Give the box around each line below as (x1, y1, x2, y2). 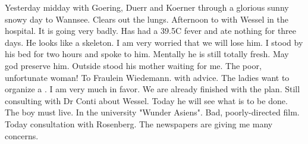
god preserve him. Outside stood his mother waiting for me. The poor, (5, 59, 262, 71)
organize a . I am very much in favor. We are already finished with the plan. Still (5, 83, 300, 95)
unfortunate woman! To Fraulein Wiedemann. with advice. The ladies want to (5, 71, 290, 83)
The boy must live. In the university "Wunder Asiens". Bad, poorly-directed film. (5, 106, 300, 118)
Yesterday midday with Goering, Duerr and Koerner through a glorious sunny (5, 1, 289, 13)
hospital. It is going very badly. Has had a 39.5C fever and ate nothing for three (5, 24, 297, 37)
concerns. (5, 129, 39, 142)
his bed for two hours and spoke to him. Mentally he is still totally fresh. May (5, 48, 289, 60)
